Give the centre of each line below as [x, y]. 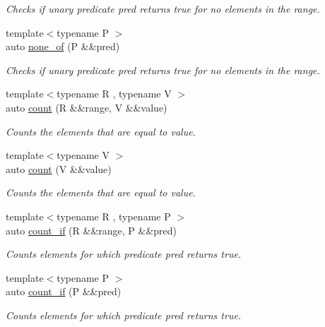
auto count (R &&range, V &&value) [87, 107]
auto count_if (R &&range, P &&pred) [91, 230]
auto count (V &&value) [59, 168]
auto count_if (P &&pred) [64, 291]
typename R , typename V [114, 94]
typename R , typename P [114, 216]
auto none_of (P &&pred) [63, 46]
